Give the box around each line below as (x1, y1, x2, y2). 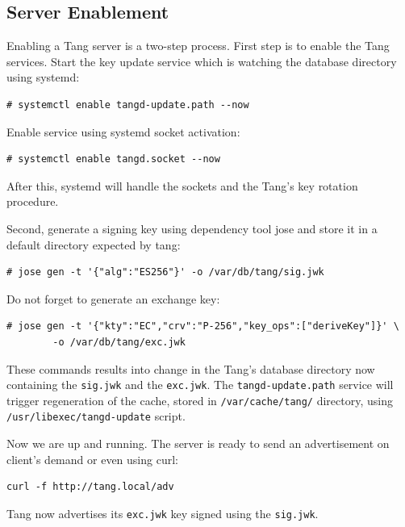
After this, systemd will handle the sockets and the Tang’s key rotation (6, 177, 358, 194)
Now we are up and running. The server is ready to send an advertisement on (6, 435, 390, 452)
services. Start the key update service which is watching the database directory (6, 52, 397, 69)
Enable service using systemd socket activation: (6, 123, 240, 140)
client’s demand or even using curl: (6, 450, 178, 467)
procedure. (6, 193, 59, 210)
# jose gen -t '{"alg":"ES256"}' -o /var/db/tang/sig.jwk (6, 266, 324, 278)
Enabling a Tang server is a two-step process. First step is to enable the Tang (6, 37, 390, 54)
